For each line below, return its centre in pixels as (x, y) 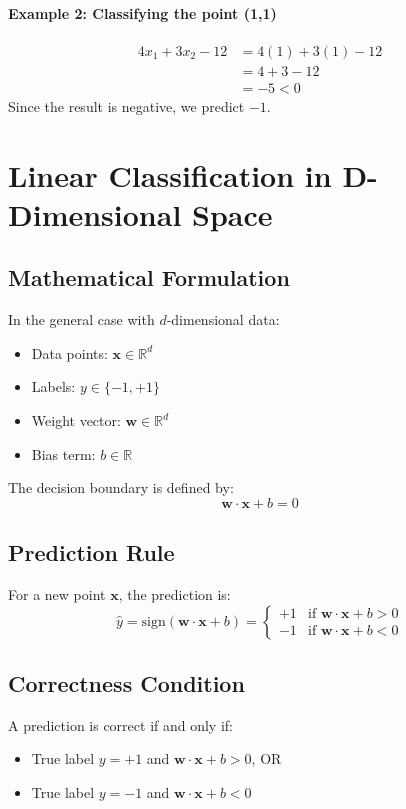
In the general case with (81, 319)
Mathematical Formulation (149, 277)
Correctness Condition (126, 683)
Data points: (69, 352)
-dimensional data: (223, 319)
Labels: (53, 386)
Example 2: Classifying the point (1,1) (142, 12)
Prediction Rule (91, 552)
